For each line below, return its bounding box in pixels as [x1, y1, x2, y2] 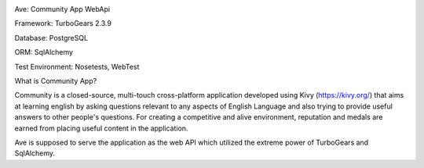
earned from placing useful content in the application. [14, 123, 188, 133]
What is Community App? [14, 76, 97, 85]
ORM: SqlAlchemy [14, 48, 74, 57]
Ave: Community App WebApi [14, 5, 110, 13]
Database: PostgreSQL [14, 33, 89, 42]
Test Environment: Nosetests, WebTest [14, 62, 140, 71]
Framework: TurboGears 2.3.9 [14, 19, 111, 28]
